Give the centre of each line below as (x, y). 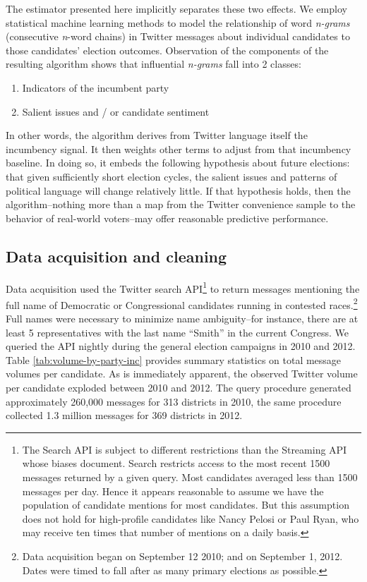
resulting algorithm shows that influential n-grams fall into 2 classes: (154, 64)
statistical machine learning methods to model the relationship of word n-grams (178, 22)
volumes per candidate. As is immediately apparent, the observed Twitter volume (182, 374)
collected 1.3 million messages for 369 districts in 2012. (124, 415)
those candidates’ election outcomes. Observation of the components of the (167, 50)
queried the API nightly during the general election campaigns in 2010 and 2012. (181, 346)
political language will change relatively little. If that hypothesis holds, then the (178, 190)
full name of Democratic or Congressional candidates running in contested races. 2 (182, 303)
